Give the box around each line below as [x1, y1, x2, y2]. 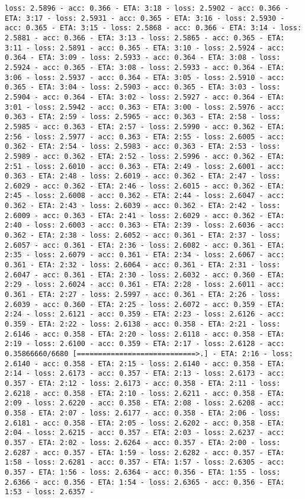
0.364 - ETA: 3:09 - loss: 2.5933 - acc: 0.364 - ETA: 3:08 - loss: [5, 53, 281, 62]
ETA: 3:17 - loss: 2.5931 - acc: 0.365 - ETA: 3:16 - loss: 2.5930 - [5, 14, 285, 23]
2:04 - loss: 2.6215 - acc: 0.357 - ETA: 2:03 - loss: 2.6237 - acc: [5, 428, 285, 437]
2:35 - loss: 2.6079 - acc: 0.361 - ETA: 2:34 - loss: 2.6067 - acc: [5, 251, 285, 260]
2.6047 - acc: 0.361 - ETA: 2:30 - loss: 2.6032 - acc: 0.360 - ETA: [5, 270, 285, 279]
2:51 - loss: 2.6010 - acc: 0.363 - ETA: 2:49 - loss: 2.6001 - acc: [5, 162, 285, 171]
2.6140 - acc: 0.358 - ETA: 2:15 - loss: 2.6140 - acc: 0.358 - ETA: [5, 359, 285, 368]
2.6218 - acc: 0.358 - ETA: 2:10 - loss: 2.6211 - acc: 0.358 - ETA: [5, 389, 285, 398]
